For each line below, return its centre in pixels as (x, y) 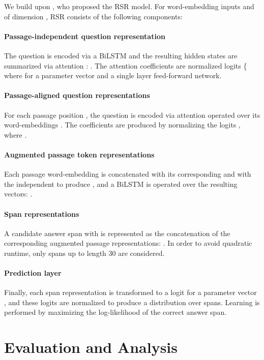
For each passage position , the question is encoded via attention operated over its (132, 114)
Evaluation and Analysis (91, 347)
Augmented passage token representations (79, 154)
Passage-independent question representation (85, 36)
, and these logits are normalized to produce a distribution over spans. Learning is (132, 302)
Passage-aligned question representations (77, 95)
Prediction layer (33, 273)
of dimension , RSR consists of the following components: (93, 16)
